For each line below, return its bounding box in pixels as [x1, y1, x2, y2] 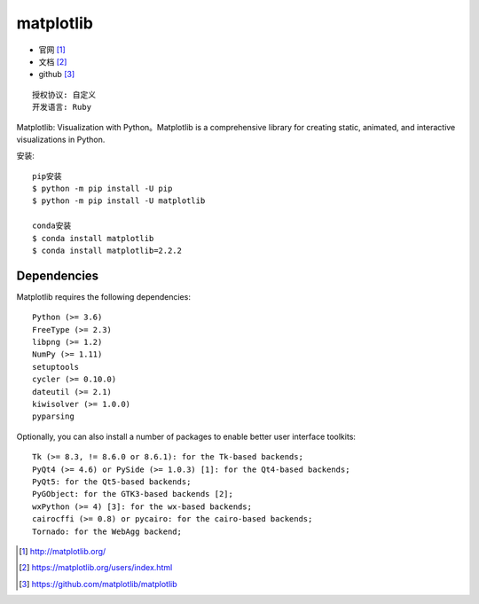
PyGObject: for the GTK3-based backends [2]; [32, 489, 234, 499]
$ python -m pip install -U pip [32, 184, 173, 194]
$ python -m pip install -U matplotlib [32, 196, 206, 206]
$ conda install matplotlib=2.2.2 [32, 246, 182, 256]
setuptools [32, 362, 80, 372]
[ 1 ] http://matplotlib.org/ [19, 545, 106, 556]
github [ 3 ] [38, 69, 75, 80]
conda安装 [32, 221, 72, 231]
